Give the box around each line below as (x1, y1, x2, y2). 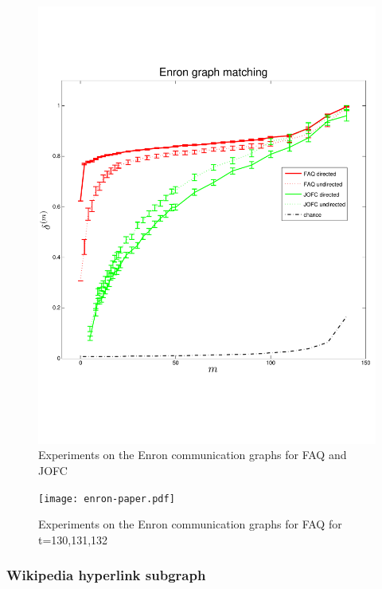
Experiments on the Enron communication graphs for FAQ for (38, 516, 342, 532)
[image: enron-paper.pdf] (38, 493, 175, 505)
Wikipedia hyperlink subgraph (6, 565, 206, 585)
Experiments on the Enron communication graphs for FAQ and (38, 446, 347, 463)
